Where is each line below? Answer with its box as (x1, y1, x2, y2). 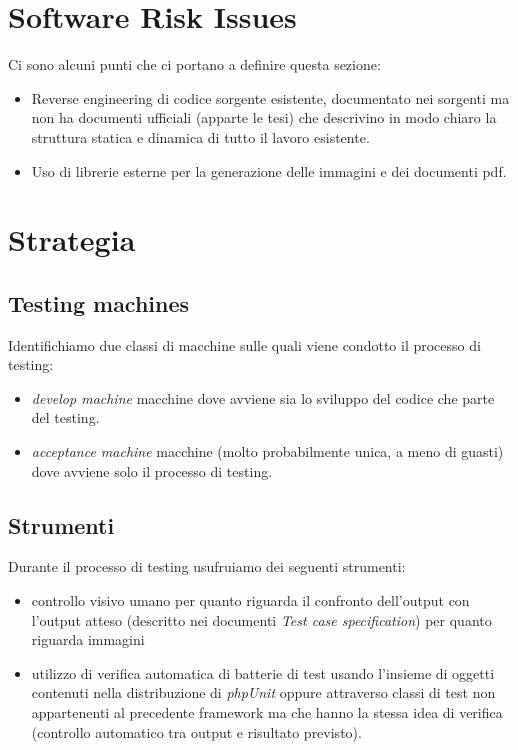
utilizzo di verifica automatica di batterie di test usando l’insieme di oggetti (31, 662, 495, 683)
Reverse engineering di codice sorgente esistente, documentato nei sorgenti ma (31, 87, 510, 108)
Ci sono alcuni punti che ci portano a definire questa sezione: (8, 54, 381, 75)
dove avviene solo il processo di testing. (31, 460, 273, 481)
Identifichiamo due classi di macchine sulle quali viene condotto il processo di (8, 334, 481, 355)
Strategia (8, 219, 136, 260)
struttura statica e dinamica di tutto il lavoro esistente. (31, 126, 370, 147)
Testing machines (8, 287, 190, 318)
